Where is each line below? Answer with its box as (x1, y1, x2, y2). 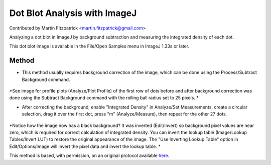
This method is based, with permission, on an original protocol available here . (9, 152, 170, 158)
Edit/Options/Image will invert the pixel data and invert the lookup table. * (9, 143, 161, 149)
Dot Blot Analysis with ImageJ (9, 7, 137, 18)
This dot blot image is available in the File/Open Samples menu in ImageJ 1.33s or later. (9, 43, 190, 49)
